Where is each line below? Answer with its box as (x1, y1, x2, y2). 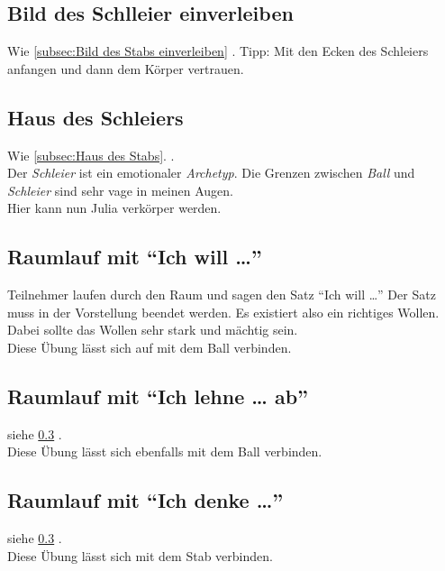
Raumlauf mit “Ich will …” (7, 243, 262, 271)
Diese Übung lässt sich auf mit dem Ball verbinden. (7, 337, 292, 356)
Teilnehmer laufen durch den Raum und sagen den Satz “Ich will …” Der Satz (7, 285, 436, 304)
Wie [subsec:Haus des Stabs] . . (7, 145, 175, 164)
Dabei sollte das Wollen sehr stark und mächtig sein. (7, 320, 298, 339)
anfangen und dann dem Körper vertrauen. (7, 59, 244, 78)
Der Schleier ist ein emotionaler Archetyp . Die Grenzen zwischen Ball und (7, 163, 415, 182)
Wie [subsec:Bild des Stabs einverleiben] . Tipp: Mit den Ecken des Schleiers (7, 41, 429, 60)
